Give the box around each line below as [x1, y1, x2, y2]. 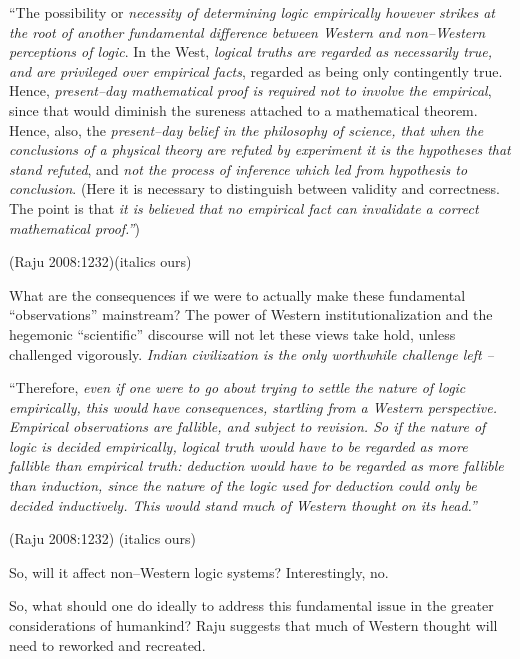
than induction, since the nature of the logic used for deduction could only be [9, 475, 477, 496]
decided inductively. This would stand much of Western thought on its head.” [9, 494, 477, 515]
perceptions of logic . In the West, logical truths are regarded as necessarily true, [9, 41, 492, 62]
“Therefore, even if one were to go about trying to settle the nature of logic [9, 377, 466, 398]
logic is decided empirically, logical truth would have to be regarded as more [9, 435, 468, 456]
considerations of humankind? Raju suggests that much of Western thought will [9, 615, 498, 636]
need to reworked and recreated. [9, 634, 206, 655]
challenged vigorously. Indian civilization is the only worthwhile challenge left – [9, 343, 494, 364]
